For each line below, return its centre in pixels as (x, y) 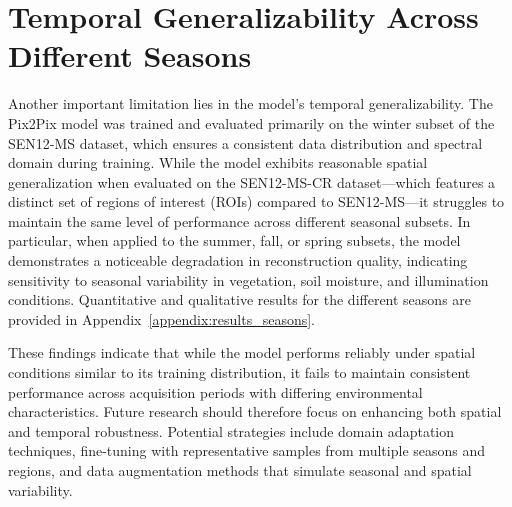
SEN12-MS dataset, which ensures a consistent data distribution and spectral (245, 142)
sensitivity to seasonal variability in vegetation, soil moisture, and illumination (248, 279)
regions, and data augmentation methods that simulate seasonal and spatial (240, 470)
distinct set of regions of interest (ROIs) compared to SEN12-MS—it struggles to (256, 201)
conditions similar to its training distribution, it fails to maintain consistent (239, 372)
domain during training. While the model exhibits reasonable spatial (218, 162)
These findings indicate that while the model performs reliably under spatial (242, 352)
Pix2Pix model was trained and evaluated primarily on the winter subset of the (251, 122)
